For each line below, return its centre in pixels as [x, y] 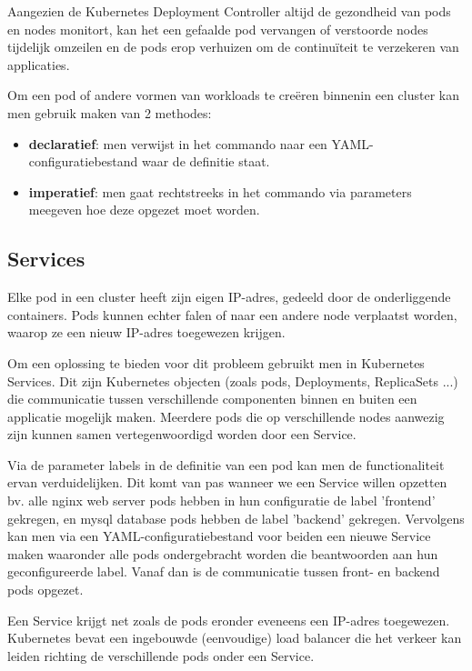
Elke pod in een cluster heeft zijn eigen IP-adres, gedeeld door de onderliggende [229, 297]
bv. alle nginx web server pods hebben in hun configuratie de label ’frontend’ [221, 501]
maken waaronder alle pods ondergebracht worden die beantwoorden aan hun [223, 553]
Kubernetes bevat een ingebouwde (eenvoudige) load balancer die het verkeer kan [235, 638]
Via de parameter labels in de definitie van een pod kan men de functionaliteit [226, 464]
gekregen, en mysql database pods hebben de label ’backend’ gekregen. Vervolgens [236, 518]
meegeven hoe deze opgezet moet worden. [144, 210]
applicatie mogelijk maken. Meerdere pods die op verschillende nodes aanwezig [226, 416]
